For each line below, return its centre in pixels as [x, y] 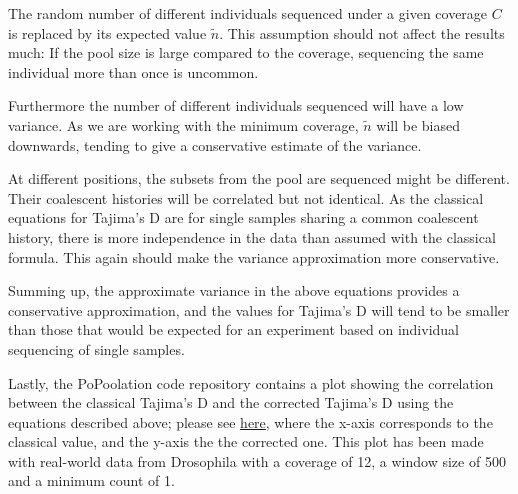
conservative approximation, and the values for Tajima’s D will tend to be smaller [259, 309]
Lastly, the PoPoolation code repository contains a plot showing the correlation [251, 382]
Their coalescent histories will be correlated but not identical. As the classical [246, 197]
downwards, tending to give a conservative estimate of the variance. [215, 144]
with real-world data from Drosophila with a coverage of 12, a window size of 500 [257, 460]
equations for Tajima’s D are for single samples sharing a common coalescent [243, 217]
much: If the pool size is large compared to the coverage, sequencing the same [246, 52]
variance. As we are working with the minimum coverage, [183, 124]
